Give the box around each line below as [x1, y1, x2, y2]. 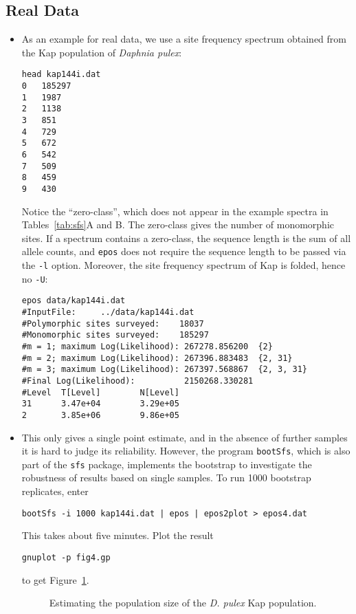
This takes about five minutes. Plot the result [21, 528, 214, 542]
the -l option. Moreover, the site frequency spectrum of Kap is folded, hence [21, 258, 346, 272]
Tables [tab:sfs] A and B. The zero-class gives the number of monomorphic [21, 217, 335, 232]
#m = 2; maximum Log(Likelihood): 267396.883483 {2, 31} [21, 353, 293, 363]
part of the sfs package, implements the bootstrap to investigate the [21, 457, 312, 471]
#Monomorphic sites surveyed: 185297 [21, 330, 209, 340]
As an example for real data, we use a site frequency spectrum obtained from [21, 32, 346, 46]
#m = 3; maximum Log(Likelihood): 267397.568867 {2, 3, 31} [21, 364, 308, 375]
